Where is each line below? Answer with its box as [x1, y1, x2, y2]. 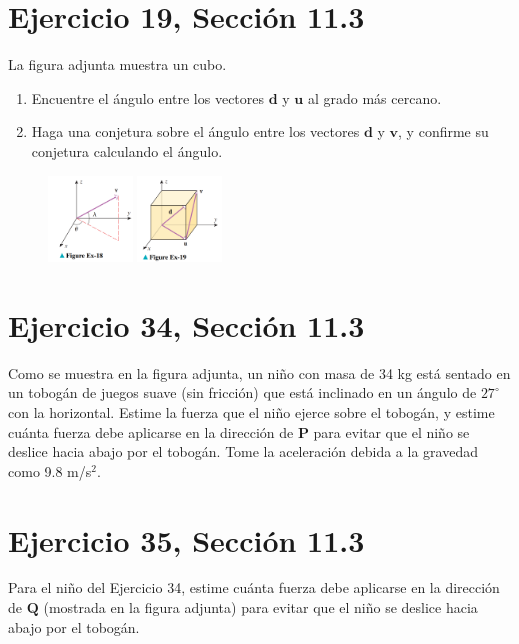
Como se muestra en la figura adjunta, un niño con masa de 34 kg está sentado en [8, 362, 511, 383]
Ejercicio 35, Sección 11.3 [8, 519, 365, 560]
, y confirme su [398, 121, 489, 142]
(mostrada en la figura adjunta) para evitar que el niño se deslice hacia [43, 597, 478, 618]
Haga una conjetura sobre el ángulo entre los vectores [31, 121, 360, 142]
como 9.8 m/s [8, 460, 92, 481]
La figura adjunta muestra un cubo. [8, 54, 227, 75]
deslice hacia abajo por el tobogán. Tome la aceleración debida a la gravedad [8, 441, 478, 462]
